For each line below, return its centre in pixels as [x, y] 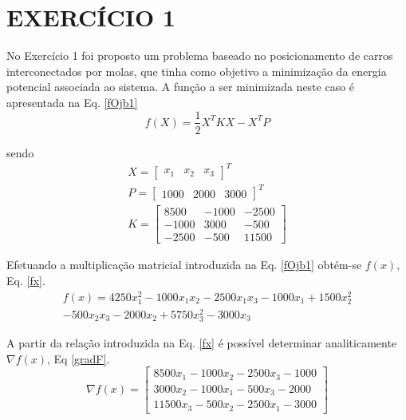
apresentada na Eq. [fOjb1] [72, 102]
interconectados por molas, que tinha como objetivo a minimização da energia [197, 71]
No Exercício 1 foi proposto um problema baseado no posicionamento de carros [200, 55]
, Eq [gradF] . [79, 358]
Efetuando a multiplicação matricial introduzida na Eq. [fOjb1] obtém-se [184, 265]
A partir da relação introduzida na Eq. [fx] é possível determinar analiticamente [202, 343]
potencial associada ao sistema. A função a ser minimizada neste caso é [181, 87]
